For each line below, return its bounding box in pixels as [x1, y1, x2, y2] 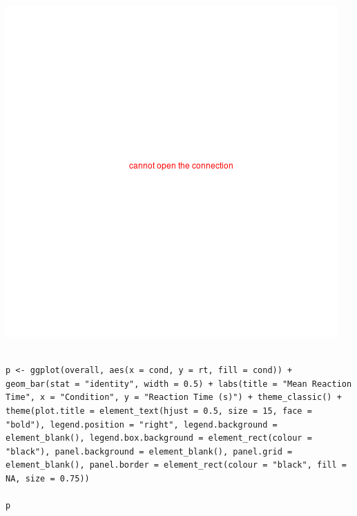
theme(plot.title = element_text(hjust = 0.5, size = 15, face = [6, 405, 312, 416]
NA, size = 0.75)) [6, 473, 90, 484]
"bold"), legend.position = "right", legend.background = [6, 419, 278, 430]
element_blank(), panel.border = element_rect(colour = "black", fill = [6, 460, 347, 470]
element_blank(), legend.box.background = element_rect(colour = [6, 433, 312, 443]
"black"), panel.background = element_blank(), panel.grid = [6, 446, 293, 457]
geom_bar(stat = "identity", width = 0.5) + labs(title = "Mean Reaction [6, 379, 352, 389]
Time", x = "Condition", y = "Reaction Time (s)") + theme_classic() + [6, 392, 342, 403]
